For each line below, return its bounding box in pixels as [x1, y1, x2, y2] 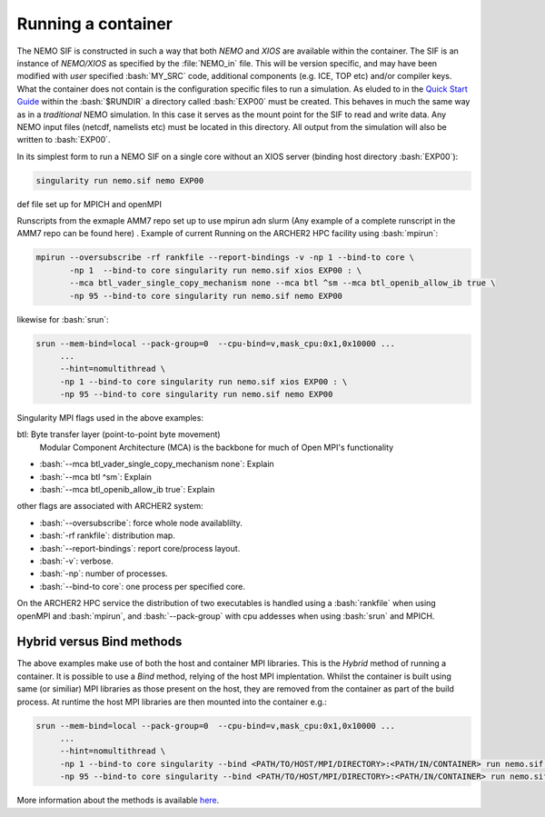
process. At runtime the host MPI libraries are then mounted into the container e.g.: [16, 696, 327, 707]
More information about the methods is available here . [16, 795, 220, 806]
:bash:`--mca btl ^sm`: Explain [39, 471, 152, 482]
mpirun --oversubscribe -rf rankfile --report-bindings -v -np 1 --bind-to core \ [35, 253, 415, 263]
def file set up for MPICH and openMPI [16, 198, 163, 209]
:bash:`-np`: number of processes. [39, 568, 168, 579]
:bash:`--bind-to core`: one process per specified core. [39, 581, 245, 592]
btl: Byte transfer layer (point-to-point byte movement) [16, 429, 222, 440]
